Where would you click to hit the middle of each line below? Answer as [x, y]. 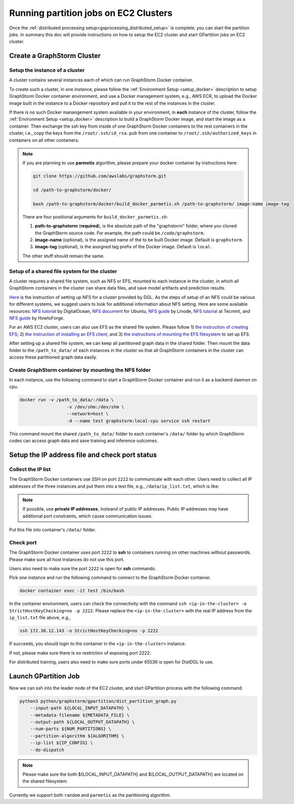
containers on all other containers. [44, 140]
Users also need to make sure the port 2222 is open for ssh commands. [83, 569]
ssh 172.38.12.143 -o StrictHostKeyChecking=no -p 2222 [89, 631]
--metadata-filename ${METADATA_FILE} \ [80, 715]
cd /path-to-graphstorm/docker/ [72, 190]
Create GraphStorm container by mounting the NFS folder [80, 370]
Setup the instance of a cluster [47, 71]
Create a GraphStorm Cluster [55, 56]
